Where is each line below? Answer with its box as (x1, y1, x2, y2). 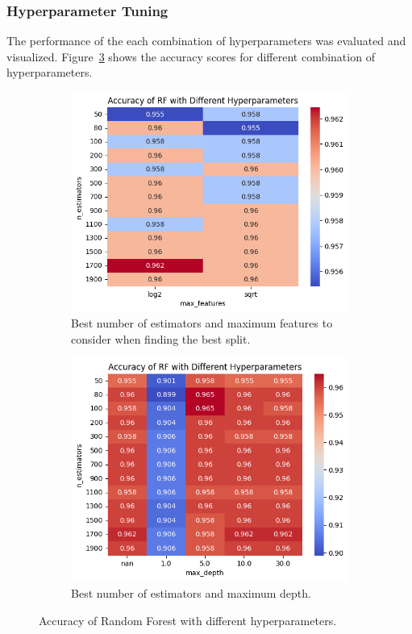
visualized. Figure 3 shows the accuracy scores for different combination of (6, 48, 375, 65)
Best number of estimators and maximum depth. (71, 585, 311, 602)
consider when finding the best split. (71, 330, 251, 347)
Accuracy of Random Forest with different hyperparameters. (39, 611, 337, 628)
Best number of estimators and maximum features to (71, 315, 333, 332)
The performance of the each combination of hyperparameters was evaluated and (6, 32, 406, 49)
